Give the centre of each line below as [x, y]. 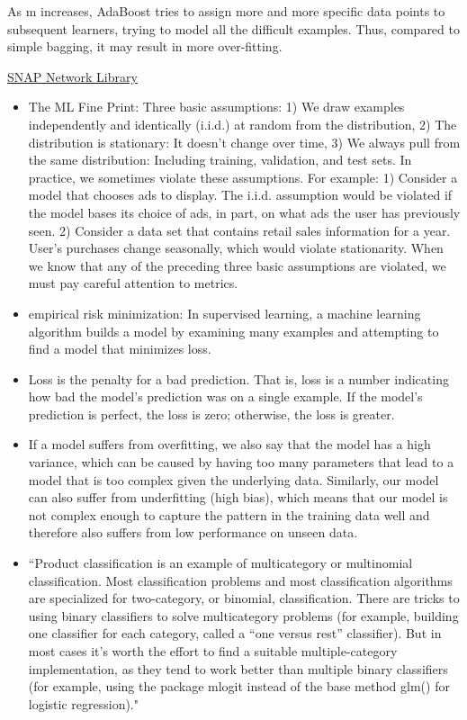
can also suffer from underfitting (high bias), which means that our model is [238, 497]
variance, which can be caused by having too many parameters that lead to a [241, 462]
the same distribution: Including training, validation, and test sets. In [220, 160]
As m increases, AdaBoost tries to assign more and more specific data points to [226, 11]
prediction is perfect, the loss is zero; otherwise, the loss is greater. [211, 414]
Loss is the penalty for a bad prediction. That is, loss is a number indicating [238, 378]
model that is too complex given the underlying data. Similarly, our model [233, 479]
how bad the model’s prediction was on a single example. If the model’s [225, 396]
